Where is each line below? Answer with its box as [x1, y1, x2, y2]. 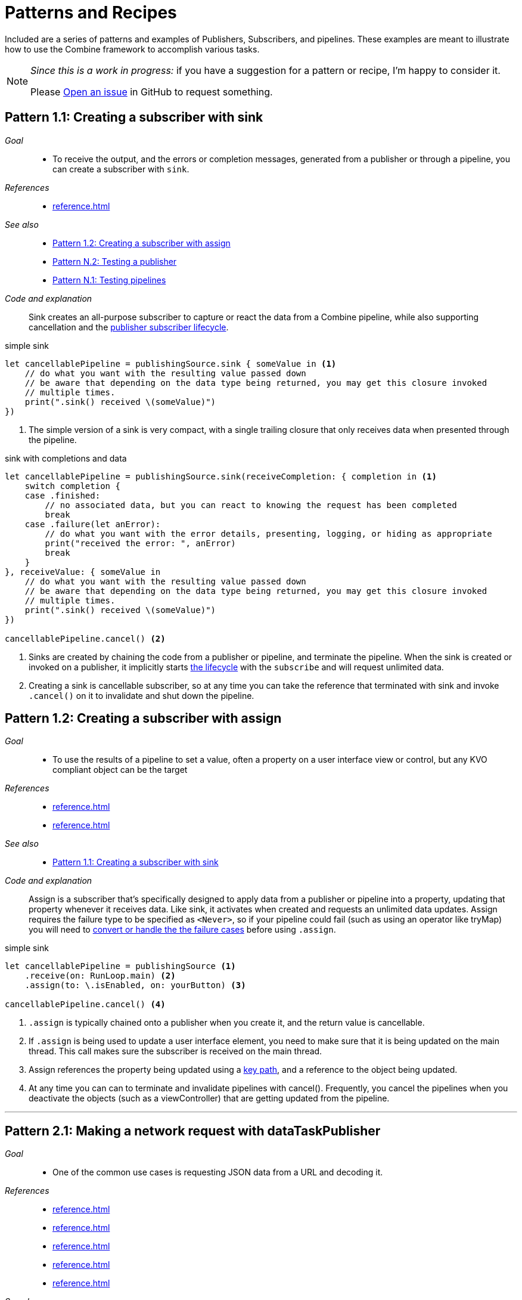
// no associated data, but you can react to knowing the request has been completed [45, 500, 457, 510]
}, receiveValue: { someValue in [5, 567, 161, 577]
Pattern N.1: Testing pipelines [52, 274, 166, 285]
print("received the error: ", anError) [45, 538, 236, 548]
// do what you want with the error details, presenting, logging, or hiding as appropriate [45, 528, 492, 538]
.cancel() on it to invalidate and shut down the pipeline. [29, 690, 254, 701]
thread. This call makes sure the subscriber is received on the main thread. [29, 1046, 322, 1057]
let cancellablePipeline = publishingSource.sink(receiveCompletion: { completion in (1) [5, 471, 437, 481]
